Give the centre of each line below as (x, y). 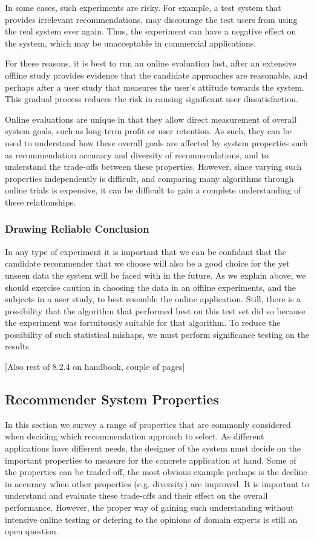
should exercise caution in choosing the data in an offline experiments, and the (151, 287)
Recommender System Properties (112, 399)
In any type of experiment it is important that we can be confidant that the (146, 251)
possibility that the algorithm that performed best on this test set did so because (155, 310)
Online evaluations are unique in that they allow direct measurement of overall (151, 119)
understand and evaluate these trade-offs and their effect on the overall (136, 495)
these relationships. (40, 202)
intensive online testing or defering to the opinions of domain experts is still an (151, 519)
